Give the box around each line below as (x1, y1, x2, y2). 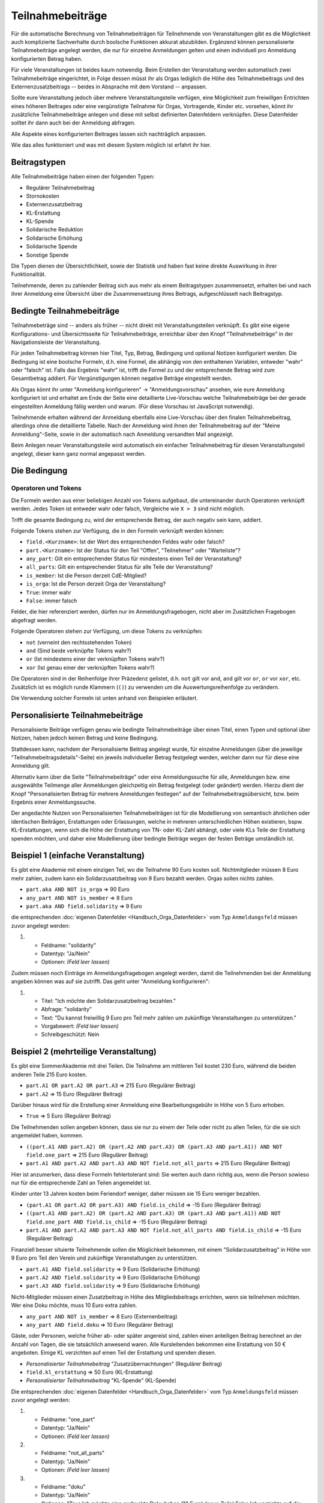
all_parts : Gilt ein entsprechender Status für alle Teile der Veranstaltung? (26, 563, 213, 571)
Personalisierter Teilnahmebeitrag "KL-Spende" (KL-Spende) (26, 1377, 177, 1384)
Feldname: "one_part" (41, 1416, 95, 1423)
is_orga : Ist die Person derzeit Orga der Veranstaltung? (26, 580, 166, 587)
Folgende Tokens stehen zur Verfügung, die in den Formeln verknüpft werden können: (11, 527, 224, 534)
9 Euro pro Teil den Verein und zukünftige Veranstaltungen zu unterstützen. (11, 1254, 198, 1262)
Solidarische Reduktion (26, 226, 83, 233)
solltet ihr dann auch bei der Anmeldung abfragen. (11, 119, 136, 126)
